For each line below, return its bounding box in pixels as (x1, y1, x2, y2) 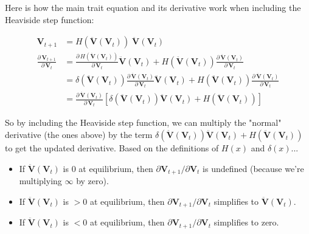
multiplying (19, 174, 62, 187)
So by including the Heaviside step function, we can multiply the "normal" (5, 116, 282, 129)
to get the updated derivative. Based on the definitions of (5, 141, 219, 154)
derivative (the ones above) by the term (5, 128, 153, 140)
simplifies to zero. (214, 216, 279, 229)
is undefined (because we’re (203, 162, 304, 174)
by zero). (76, 174, 109, 187)
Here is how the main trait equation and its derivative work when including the (5, 1, 301, 13)
